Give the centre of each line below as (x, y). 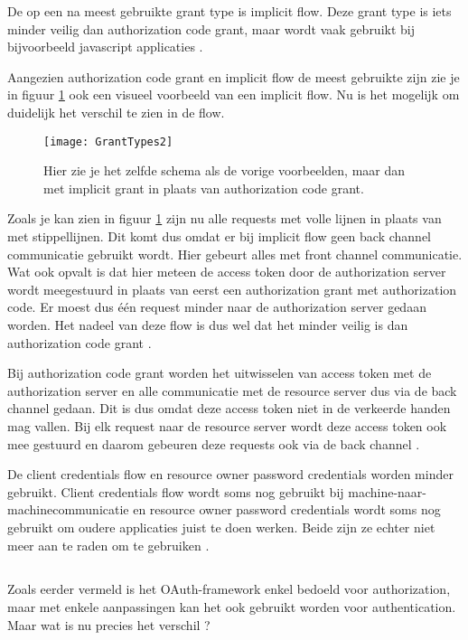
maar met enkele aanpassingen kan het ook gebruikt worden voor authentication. (232, 607)
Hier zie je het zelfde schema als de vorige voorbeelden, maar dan (225, 170)
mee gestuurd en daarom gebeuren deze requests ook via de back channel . (214, 443)
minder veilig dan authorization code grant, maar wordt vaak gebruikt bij (211, 28)
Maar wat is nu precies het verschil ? (109, 624)
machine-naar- (387, 491)
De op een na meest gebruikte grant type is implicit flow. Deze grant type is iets (229, 11)
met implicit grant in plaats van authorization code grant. (204, 188)
